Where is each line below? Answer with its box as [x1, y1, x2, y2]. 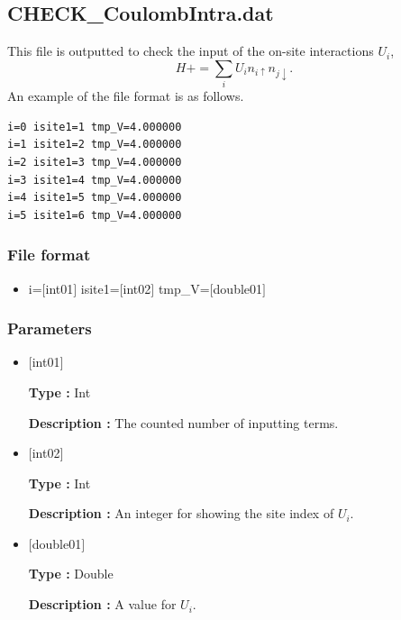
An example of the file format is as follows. [7, 87, 244, 105]
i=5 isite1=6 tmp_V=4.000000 [7, 208, 182, 222]
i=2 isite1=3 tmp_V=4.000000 [7, 155, 182, 169]
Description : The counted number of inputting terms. [28, 413, 339, 432]
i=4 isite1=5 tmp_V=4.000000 [7, 191, 182, 205]
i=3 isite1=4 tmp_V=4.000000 [7, 173, 182, 187]
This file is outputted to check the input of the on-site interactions [7, 41, 374, 60]
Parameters [7, 317, 92, 340]
